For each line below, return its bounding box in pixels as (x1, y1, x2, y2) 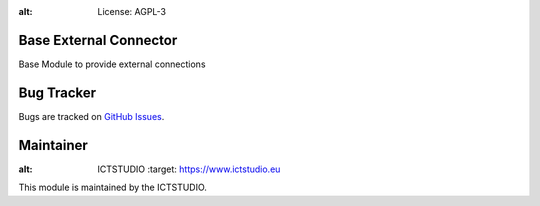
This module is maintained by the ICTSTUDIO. (18, 181, 207, 194)
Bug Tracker (18, 84, 97, 101)
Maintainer (18, 136, 89, 154)
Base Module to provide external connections (18, 58, 206, 70)
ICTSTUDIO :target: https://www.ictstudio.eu (97, 163, 281, 175)
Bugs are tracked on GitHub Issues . (18, 110, 165, 122)
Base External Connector (18, 31, 178, 49)
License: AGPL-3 (97, 6, 167, 17)
